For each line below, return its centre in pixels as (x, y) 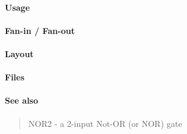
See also (22, 100)
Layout (19, 53)
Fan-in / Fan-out (40, 30)
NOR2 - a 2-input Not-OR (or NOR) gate (105, 123)
